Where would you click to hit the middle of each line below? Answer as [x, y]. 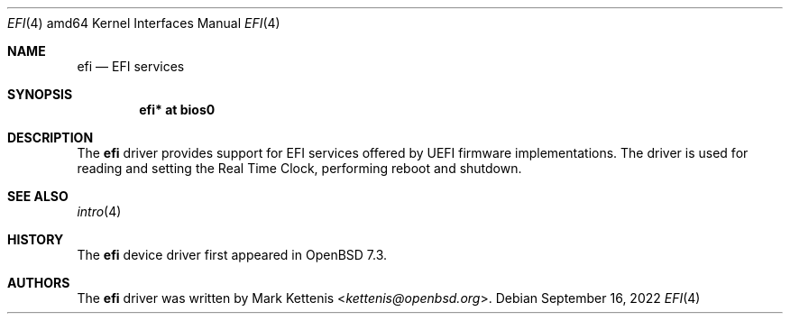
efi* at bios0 [177, 110]
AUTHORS [39, 283]
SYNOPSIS [40, 94]
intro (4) [99, 211]
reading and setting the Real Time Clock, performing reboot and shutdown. [299, 168]
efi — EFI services [131, 66]
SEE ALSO [38, 196]
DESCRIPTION [51, 138]
